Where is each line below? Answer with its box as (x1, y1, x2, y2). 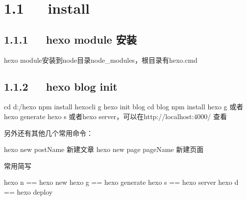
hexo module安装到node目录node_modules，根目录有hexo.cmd (4, 54, 198, 65)
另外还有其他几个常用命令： (4, 127, 93, 138)
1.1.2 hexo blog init (4, 78, 118, 94)
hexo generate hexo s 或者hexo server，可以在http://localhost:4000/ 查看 (4, 111, 227, 121)
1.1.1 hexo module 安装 (4, 31, 137, 47)
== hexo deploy (4, 186, 53, 197)
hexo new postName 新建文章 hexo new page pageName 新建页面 (4, 144, 204, 154)
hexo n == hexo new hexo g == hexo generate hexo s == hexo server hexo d (4, 177, 239, 187)
